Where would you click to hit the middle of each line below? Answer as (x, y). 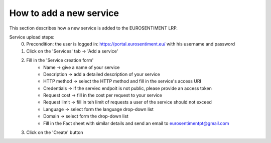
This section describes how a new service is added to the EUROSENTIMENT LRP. (94, 28)
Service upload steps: (32, 37)
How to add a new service (64, 13)
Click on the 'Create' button (55, 132)
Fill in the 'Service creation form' (60, 60)
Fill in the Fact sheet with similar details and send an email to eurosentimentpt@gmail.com (136, 123)
